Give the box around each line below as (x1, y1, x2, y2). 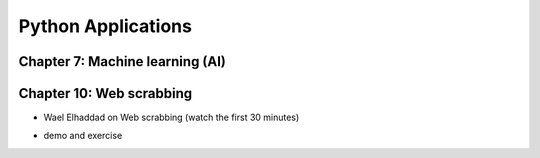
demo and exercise (43, 130, 123, 142)
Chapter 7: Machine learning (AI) (18, 53, 227, 70)
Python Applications (18, 15, 192, 37)
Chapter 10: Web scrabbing (18, 85, 193, 102)
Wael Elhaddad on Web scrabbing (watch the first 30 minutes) (43, 111, 300, 124)
